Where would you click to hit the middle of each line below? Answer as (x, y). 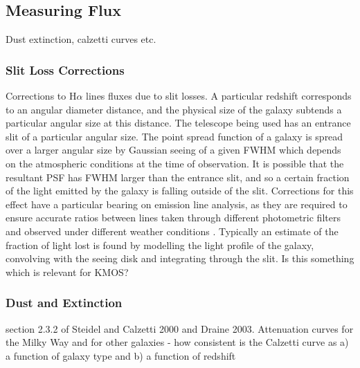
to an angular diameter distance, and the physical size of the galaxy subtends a (174, 109)
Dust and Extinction (64, 303)
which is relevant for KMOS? (67, 272)
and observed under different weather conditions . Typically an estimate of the (172, 231)
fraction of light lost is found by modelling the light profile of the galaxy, (160, 245)
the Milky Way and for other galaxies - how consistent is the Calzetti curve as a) (177, 342)
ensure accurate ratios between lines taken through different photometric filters (173, 218)
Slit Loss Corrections (65, 70)
